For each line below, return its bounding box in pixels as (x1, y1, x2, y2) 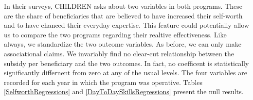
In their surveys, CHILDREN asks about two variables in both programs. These (4, 1, 242, 11)
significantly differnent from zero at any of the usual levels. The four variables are (4, 67, 247, 78)
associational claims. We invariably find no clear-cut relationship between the (4, 48, 234, 58)
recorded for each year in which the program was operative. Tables (4, 77, 202, 87)
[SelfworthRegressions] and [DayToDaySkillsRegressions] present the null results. (4, 86, 244, 97)
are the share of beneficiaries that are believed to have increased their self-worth (4, 10, 243, 20)
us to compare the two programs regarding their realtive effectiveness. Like (4, 29, 227, 39)
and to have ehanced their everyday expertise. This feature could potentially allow (4, 20, 249, 30)
